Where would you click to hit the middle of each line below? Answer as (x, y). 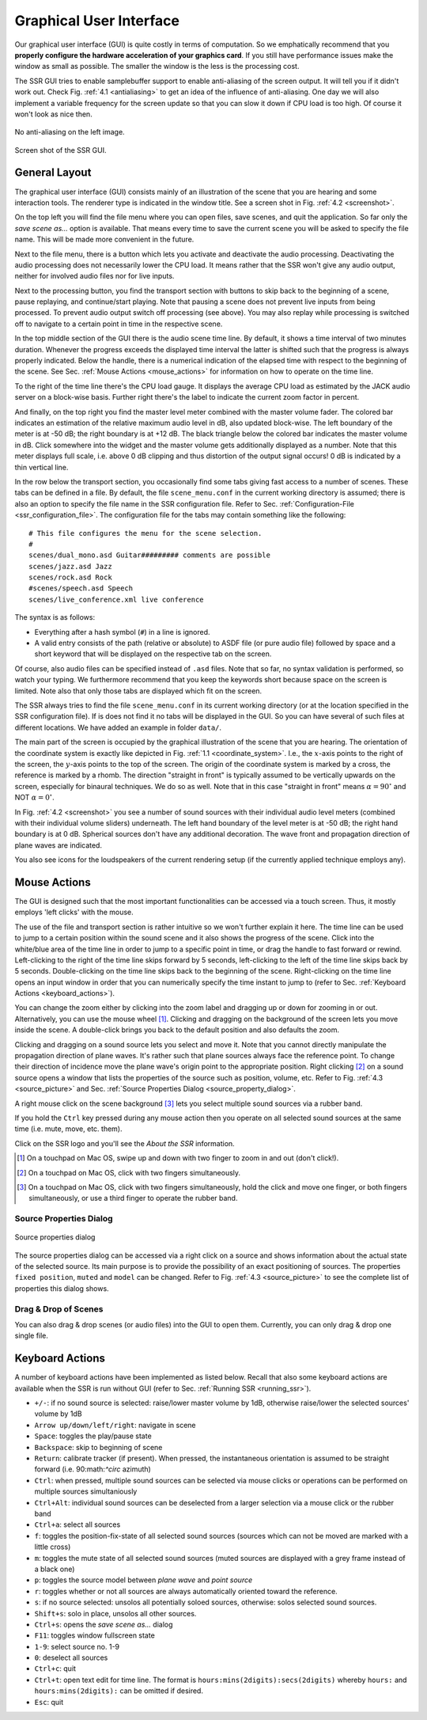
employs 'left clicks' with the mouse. (74, 912)
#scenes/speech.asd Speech (81, 589)
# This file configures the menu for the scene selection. (145, 533)
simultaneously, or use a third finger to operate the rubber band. (133, 1198)
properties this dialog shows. (62, 1288)
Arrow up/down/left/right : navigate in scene (115, 1425)
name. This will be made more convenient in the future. (104, 239)
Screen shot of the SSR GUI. (60, 150)
